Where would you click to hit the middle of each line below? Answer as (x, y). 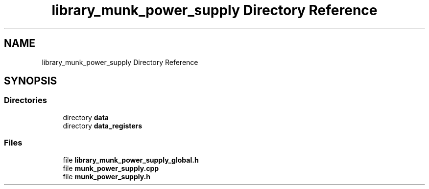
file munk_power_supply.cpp (111, 168)
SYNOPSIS (31, 81)
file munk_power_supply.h (107, 176)
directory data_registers (103, 126)
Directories (25, 100)
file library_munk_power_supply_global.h (131, 160)
